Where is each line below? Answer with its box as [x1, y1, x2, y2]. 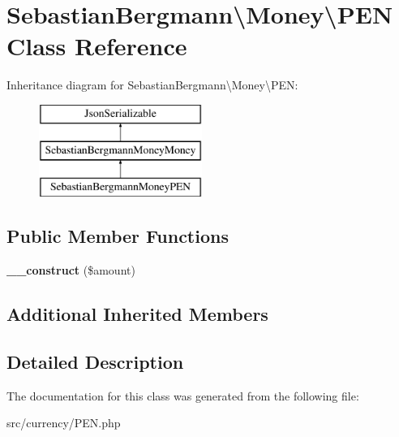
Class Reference [6, 29, 187, 63]
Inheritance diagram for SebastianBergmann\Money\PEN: [6, 76, 298, 93]
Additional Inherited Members [6, 301, 268, 327]
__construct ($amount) [6, 262, 135, 279]
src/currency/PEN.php [6, 414, 121, 431]
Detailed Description [6, 348, 184, 374]
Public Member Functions [6, 223, 229, 249]
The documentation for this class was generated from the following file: [6, 387, 359, 404]
